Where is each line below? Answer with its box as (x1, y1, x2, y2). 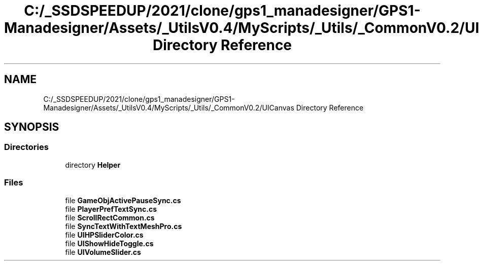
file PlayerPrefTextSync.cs (65, 204, 157, 213)
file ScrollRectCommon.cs (65, 213, 155, 222)
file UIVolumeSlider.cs (65, 247, 141, 256)
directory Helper (65, 160, 121, 169)
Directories (4, 142, 49, 153)
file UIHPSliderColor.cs (65, 230, 144, 239)
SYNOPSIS (4, 121, 59, 134)
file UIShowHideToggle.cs (65, 239, 154, 248)
